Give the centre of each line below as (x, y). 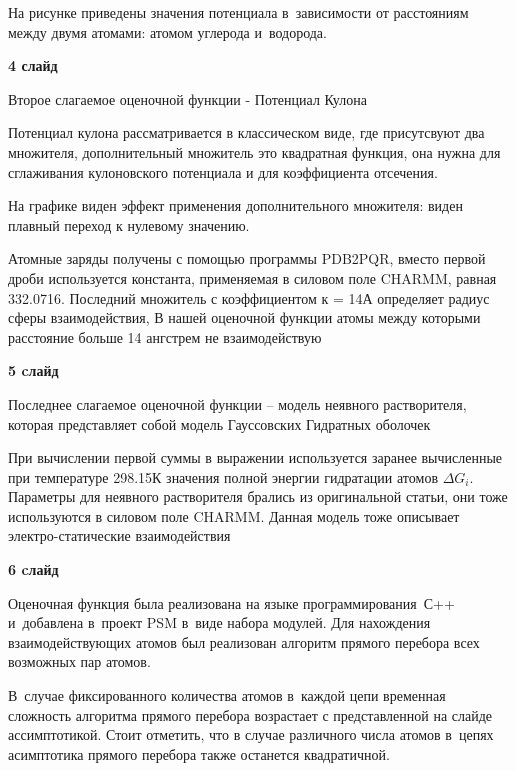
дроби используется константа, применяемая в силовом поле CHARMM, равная (252, 277)
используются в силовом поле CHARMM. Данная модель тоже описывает (234, 515)
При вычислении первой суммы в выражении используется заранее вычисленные (255, 457)
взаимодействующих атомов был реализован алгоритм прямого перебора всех (244, 641)
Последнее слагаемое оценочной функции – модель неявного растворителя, (237, 403)
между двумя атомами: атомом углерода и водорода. (167, 31)
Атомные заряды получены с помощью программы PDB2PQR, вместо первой (247, 258)
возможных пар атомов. (79, 661)
